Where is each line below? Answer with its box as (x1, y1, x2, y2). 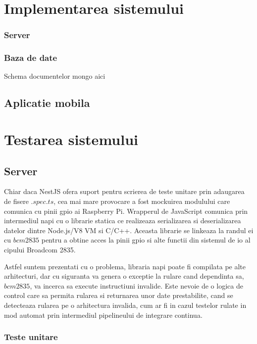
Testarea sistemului (4, 129, 138, 149)
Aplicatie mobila (4, 95, 90, 110)
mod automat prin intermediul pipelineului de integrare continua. (4, 309, 203, 320)
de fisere (4, 196, 29, 206)
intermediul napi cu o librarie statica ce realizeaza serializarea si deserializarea (4, 215, 241, 226)
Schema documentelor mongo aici (4, 71, 105, 81)
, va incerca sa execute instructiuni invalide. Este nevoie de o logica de (30, 280, 243, 291)
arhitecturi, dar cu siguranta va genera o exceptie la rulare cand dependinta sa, (4, 271, 244, 281)
